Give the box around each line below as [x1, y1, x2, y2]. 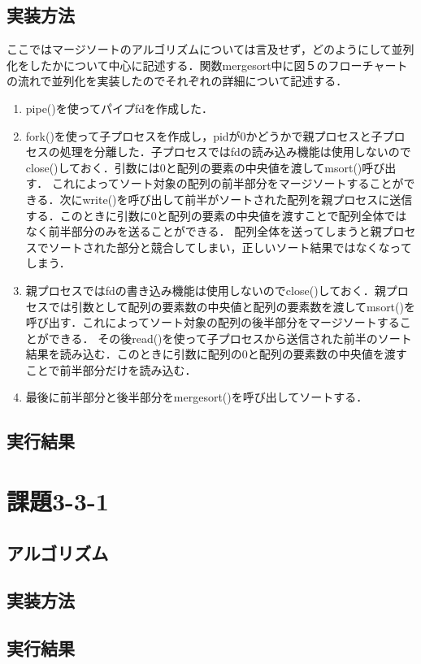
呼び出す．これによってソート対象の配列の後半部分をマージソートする [25, 314, 400, 331]
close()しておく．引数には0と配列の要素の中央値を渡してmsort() [25, 158, 362, 176]
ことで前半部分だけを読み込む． [25, 361, 197, 378]
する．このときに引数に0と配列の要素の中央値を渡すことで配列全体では [25, 206, 407, 224]
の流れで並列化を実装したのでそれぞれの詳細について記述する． [7, 72, 348, 89]
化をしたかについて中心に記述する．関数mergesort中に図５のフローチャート [7, 56, 408, 73]
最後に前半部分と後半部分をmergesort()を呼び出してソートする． [25, 388, 368, 406]
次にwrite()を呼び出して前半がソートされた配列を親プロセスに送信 [59, 190, 413, 207]
